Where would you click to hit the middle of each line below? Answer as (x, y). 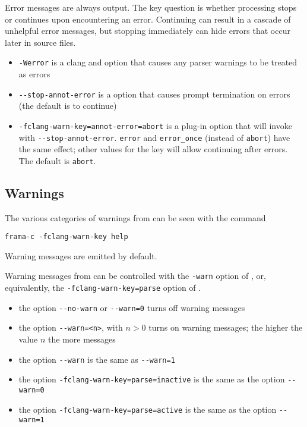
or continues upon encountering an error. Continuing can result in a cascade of (148, 19)
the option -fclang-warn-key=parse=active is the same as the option (148, 409)
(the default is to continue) (68, 106)
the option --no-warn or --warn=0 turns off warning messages (132, 307)
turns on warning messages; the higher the (226, 327)
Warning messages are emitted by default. (81, 255)
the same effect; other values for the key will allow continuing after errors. (153, 149)
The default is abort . (57, 160)
